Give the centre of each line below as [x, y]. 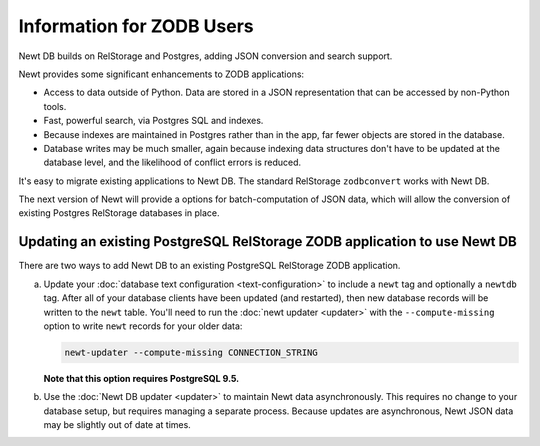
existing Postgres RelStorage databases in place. [119, 213]
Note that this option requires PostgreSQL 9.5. [141, 378]
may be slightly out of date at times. [117, 425]
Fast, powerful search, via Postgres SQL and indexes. [153, 121]
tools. [55, 106]
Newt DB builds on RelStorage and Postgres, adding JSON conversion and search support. [205, 56]
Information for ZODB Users [136, 26]
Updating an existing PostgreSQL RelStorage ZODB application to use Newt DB [267, 241]
